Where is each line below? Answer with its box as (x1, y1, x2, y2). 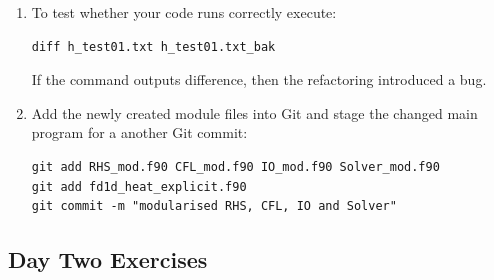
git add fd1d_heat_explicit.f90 (31, 179, 247, 194)
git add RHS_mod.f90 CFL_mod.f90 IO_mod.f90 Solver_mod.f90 (31, 159, 440, 174)
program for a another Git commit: (31, 122, 248, 143)
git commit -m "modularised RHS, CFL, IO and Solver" (31, 199, 397, 214)
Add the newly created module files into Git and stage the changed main (31, 102, 478, 123)
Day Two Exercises (8, 244, 208, 275)
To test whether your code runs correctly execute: (31, 2, 337, 22)
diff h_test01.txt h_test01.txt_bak (31, 39, 276, 54)
